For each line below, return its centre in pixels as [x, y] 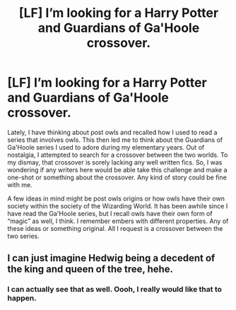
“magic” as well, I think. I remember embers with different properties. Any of [118, 221]
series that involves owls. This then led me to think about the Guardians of [115, 140]
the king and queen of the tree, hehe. [90, 269]
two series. [24, 236]
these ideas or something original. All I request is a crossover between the [115, 228]
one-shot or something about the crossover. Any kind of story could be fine [117, 177]
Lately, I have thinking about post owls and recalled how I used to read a [112, 132]
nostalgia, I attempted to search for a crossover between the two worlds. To [118, 155]
